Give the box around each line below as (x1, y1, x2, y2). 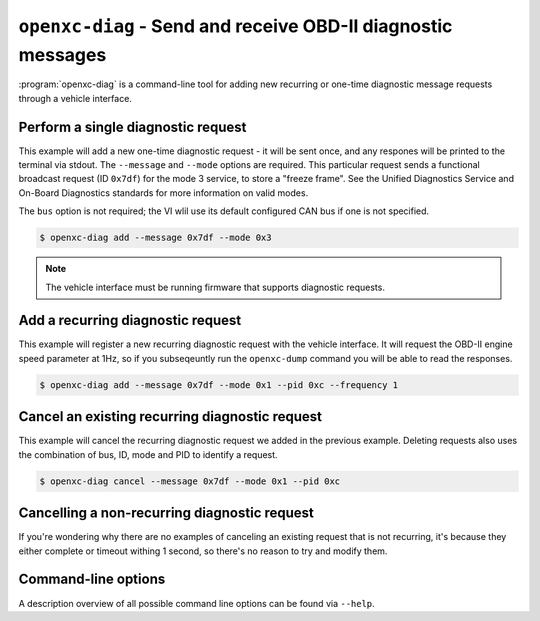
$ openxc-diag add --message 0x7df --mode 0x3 (39, 232, 272, 244)
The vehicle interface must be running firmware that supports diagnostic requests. (45, 281, 385, 293)
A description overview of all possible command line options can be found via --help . (18, 597, 375, 609)
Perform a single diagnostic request (18, 118, 247, 135)
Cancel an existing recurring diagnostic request (18, 408, 322, 425)
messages (18, 43, 107, 66)
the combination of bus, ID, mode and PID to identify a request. (18, 448, 279, 460)
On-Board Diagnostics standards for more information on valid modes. (18, 186, 309, 199)
